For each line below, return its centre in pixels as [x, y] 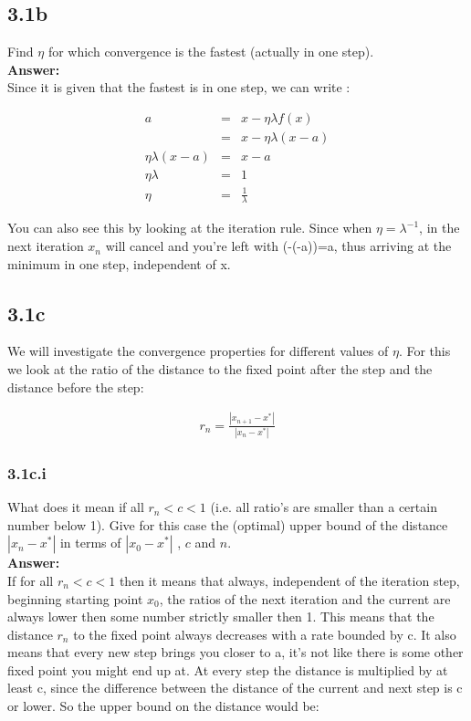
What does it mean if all [76, 507]
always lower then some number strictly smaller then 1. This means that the [221, 617]
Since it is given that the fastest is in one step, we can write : [179, 87]
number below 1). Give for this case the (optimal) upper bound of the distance [228, 524]
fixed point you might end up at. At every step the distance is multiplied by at [228, 669]
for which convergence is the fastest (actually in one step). [211, 52]
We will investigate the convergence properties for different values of [198, 351]
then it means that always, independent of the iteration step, [289, 580]
